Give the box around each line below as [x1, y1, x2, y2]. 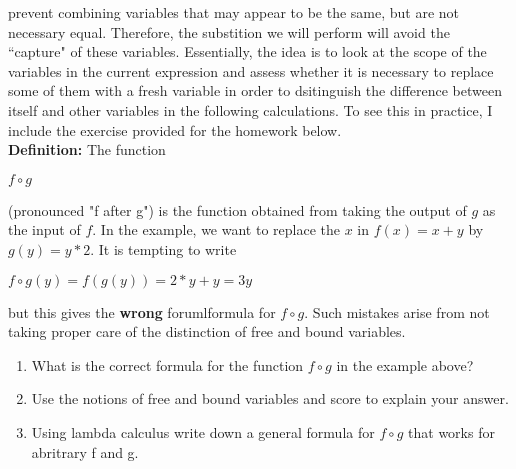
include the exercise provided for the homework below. [8, 119, 342, 140]
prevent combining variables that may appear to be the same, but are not [8, 2, 460, 22]
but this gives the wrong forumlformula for [8, 301, 276, 322]
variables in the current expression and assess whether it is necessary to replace [8, 60, 494, 81]
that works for [408, 421, 495, 442]
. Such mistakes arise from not [304, 301, 490, 322]
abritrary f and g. [31, 441, 139, 462]
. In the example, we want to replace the [92, 219, 340, 240]
